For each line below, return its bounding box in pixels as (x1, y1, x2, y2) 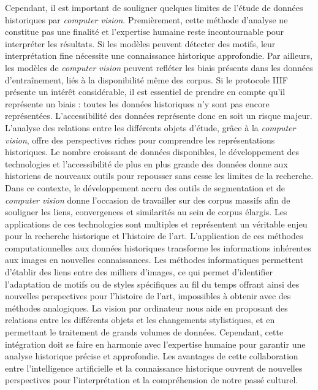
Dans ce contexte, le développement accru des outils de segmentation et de (5, 181, 286, 194)
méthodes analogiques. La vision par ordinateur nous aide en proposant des (5, 301, 288, 314)
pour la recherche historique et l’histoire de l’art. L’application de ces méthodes (5, 229, 303, 242)
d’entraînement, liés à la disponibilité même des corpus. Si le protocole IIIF (5, 73, 288, 86)
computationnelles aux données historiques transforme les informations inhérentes (5, 241, 311, 254)
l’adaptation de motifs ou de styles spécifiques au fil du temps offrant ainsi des (5, 277, 300, 290)
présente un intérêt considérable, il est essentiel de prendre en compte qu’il (5, 85, 286, 98)
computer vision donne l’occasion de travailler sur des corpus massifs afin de (5, 193, 290, 206)
